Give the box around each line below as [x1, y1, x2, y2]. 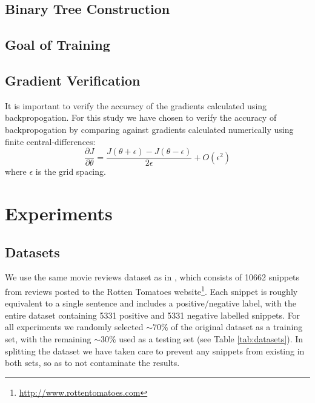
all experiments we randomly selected [5, 320, 144, 333]
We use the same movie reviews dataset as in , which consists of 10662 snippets [5, 271, 300, 283]
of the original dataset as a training [171, 320, 303, 333]
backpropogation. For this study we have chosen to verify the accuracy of [5, 111, 277, 124]
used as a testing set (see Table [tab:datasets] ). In [119, 333, 303, 345]
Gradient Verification [5, 70, 141, 89]
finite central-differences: [5, 135, 96, 147]
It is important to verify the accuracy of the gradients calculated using [5, 99, 267, 112]
